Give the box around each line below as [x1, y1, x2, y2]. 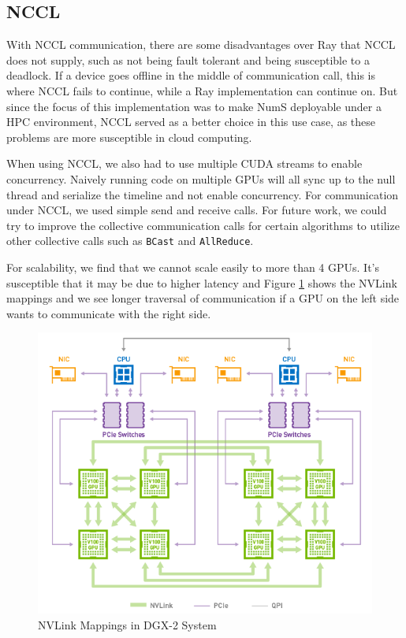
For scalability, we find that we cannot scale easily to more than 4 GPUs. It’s [6, 258, 380, 275]
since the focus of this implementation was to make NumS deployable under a [6, 98, 382, 114]
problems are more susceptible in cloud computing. [6, 128, 252, 145]
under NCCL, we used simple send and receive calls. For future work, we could [6, 202, 387, 218]
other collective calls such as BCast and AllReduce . [6, 232, 254, 249]
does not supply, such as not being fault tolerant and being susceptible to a [6, 51, 370, 68]
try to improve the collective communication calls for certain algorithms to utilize [6, 217, 400, 233]
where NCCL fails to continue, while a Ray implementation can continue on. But [6, 82, 398, 98]
